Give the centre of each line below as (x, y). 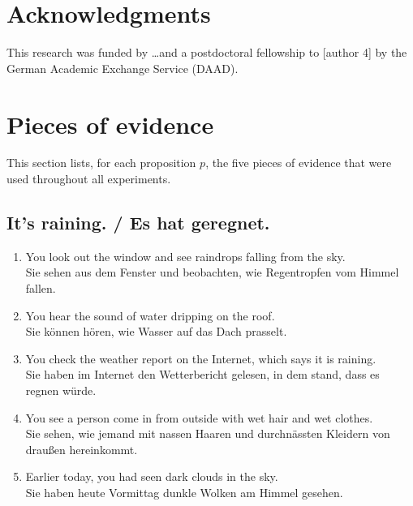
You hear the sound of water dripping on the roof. (150, 315)
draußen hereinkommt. (82, 449)
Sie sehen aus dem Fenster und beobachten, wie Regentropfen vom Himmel (212, 272)
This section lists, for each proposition (101, 163)
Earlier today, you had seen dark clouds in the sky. (152, 476)
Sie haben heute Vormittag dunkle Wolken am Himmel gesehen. (184, 492)
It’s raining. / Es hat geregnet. (138, 223)
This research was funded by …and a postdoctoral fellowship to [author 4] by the (207, 52)
